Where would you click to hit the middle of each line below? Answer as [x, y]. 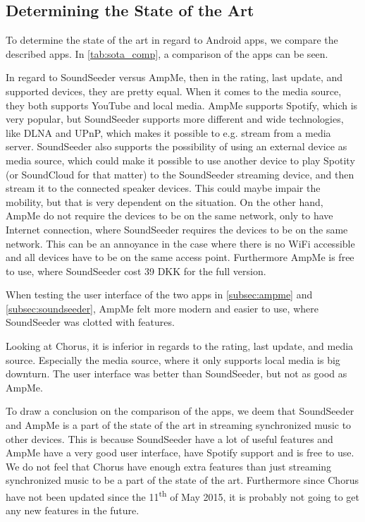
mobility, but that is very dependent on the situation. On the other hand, [165, 201]
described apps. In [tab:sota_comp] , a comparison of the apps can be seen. [167, 53]
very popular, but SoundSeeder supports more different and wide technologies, [175, 119]
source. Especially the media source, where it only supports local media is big [173, 359]
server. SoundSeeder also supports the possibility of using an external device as [177, 146]
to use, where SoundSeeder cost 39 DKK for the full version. [136, 271]
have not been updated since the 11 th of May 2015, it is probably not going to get [183, 496]
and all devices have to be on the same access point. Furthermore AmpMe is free [180, 257]
